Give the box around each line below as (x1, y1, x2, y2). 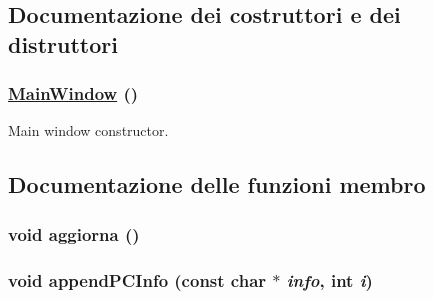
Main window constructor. (8, 120, 169, 141)
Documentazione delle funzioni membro (8, 169, 426, 200)
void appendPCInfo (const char (8, 267, 267, 292)
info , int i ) (286, 267, 373, 292)
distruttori (8, 28, 118, 59)
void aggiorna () (8, 221, 140, 246)
